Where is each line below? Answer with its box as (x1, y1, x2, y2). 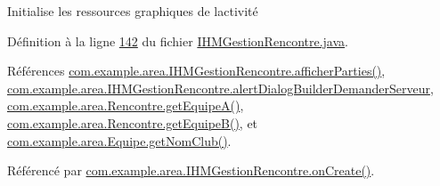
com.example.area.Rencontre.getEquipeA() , (7, 96, 244, 115)
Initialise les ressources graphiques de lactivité (7, 2, 258, 20)
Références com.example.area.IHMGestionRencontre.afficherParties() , (7, 61, 386, 80)
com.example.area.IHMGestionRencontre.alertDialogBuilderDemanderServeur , (7, 78, 434, 97)
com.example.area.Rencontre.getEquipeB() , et (7, 113, 258, 132)
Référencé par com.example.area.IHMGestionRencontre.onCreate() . (7, 161, 375, 180)
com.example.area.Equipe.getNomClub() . (7, 131, 232, 150)
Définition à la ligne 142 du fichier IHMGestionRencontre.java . (7, 31, 348, 50)
